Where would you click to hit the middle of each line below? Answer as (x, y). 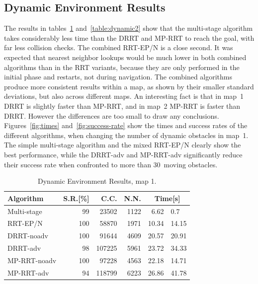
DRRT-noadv (28, 236)
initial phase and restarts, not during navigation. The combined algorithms (118, 77)
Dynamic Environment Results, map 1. (97, 181)
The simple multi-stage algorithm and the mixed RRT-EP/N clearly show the (123, 145)
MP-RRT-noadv (32, 260)
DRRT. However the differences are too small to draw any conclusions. (112, 115)
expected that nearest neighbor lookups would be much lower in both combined (125, 57)
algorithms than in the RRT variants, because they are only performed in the (122, 67)
